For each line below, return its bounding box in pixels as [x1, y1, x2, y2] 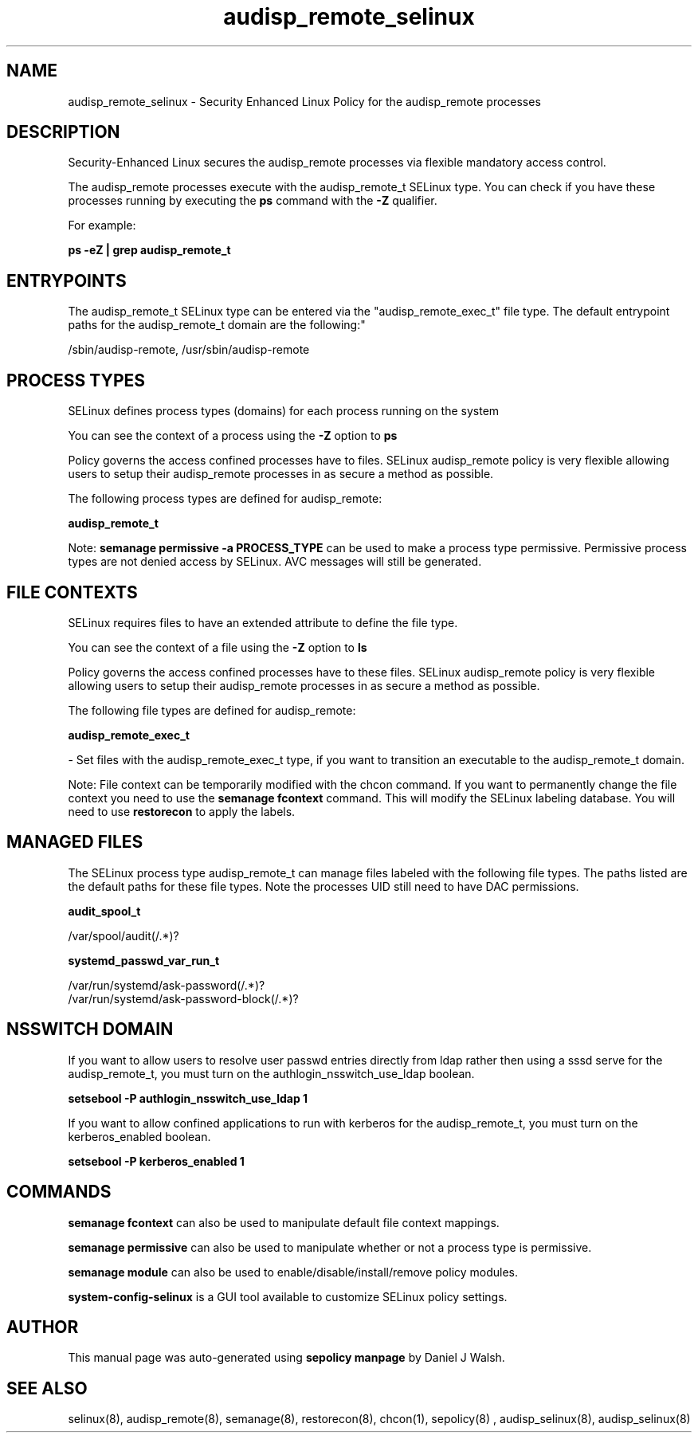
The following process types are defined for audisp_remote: [68, 492, 382, 506]
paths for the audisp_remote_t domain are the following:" [68, 318, 366, 332]
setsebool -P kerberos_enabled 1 [68, 1154, 245, 1168]
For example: [68, 218, 136, 233]
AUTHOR [6, 1316, 79, 1337]
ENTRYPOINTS [6, 270, 127, 291]
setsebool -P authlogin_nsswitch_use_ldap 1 [68, 1091, 308, 1105]
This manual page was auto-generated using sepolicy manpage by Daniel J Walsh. [68, 1351, 505, 1365]
